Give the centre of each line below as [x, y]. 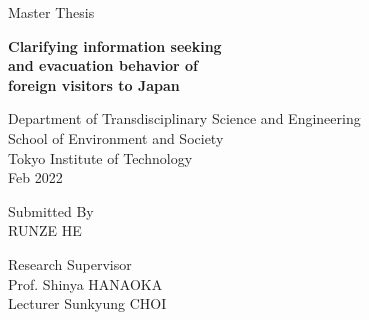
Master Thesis [51, 12]
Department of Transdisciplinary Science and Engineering [184, 118]
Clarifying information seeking [115, 45]
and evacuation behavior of [103, 65]
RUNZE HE [45, 230]
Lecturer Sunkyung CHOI [87, 303]
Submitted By [51, 210]
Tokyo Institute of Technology [100, 157]
